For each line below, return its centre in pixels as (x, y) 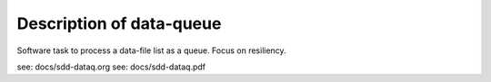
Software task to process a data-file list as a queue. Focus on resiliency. (151, 50)
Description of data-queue (119, 23)
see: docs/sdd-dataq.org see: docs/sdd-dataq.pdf (111, 67)
